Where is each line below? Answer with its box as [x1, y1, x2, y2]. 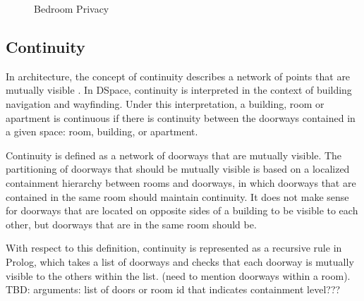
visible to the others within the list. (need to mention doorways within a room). [6, 268, 351, 283]
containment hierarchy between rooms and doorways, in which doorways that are [6, 175, 356, 190]
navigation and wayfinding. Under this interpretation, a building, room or [6, 96, 324, 111]
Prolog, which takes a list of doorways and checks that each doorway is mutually [6, 254, 354, 269]
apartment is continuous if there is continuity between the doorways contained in [6, 110, 356, 125]
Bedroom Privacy [34, 1, 109, 16]
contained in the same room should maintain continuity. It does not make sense [6, 189, 349, 204]
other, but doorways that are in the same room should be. [6, 216, 257, 231]
